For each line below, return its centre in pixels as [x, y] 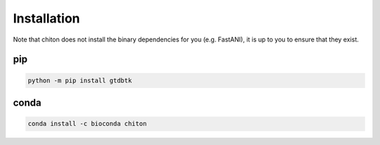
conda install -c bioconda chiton [87, 124]
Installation [46, 18]
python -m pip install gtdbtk [80, 80]
